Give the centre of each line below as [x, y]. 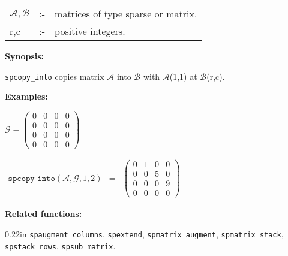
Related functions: [43, 214]
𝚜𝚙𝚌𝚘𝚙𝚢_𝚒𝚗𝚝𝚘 [31, 178]
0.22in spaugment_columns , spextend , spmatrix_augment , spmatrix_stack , [144, 234]
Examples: [26, 96]
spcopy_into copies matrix [55, 76]
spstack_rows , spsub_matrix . [60, 246]
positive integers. [90, 31]
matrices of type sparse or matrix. [126, 13]
